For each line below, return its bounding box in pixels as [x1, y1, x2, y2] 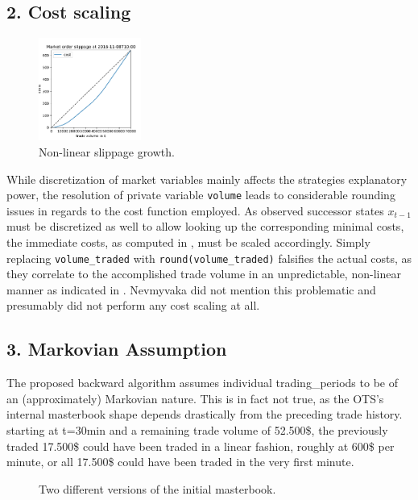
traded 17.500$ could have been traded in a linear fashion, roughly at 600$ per [6, 437, 395, 454]
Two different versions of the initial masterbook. [39, 480, 276, 497]
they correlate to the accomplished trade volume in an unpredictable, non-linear [6, 265, 401, 282]
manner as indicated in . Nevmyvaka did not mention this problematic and [6, 281, 376, 298]
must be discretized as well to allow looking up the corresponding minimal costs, [6, 218, 404, 235]
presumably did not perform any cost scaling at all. [6, 297, 260, 314]
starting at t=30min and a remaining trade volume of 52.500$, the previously [6, 422, 388, 439]
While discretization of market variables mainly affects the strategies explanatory [6, 170, 408, 187]
